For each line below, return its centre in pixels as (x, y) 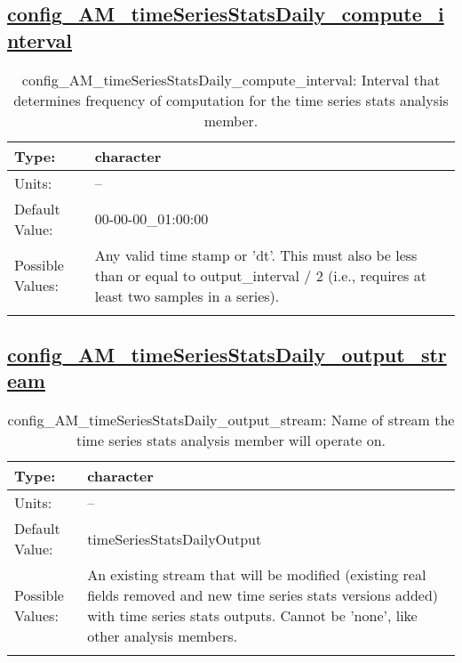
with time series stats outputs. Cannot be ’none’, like (252, 616)
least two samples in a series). (187, 295)
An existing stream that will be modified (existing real (257, 575)
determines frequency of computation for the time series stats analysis (231, 100)
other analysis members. (162, 636)
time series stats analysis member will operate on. (231, 441)
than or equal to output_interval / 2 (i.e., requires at (260, 275)
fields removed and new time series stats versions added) (263, 595)
